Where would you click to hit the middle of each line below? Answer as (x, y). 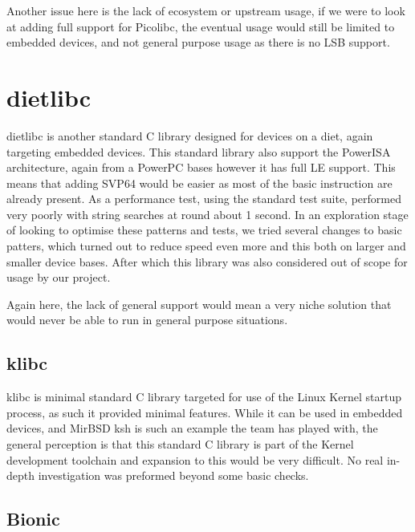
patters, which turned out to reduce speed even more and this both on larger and (206, 246)
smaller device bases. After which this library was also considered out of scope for (207, 261)
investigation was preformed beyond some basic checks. (173, 475)
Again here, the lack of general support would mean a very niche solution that (199, 304)
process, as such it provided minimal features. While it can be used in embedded (205, 412)
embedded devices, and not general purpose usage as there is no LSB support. (198, 42)
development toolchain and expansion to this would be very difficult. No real (195, 459)
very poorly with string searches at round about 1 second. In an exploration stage (207, 214)
